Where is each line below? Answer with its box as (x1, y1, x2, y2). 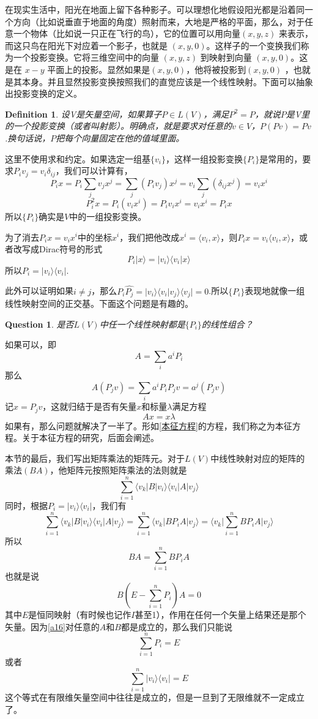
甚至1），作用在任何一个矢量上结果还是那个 (135, 608, 306, 621)
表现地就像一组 (245, 284, 305, 297)
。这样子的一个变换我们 (206, 39, 301, 51)
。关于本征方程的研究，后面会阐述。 (13, 431, 159, 444)
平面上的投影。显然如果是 (47, 62, 150, 75)
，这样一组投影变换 (165, 152, 243, 165)
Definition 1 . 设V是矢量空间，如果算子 (5, 107, 162, 120)
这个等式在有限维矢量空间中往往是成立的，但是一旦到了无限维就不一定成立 (5, 691, 305, 704)
